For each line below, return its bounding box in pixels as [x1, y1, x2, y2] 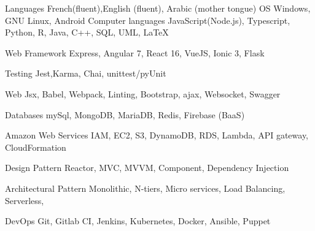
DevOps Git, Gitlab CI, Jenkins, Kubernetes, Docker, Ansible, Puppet [5, 214, 271, 227]
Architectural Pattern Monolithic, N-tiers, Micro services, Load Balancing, [5, 181, 286, 194]
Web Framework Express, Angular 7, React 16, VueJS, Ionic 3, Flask [5, 46, 265, 59]
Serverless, [5, 194, 44, 206]
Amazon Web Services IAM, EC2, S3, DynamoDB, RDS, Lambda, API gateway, [5, 129, 309, 142]
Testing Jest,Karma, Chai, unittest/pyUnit [5, 67, 166, 80]
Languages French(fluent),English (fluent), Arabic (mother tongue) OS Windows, [5, 2, 311, 14]
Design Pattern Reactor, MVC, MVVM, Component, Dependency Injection [5, 161, 289, 174]
